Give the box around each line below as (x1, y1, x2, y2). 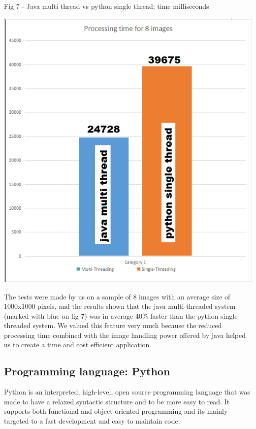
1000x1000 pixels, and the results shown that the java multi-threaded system (4, 301, 236, 311)
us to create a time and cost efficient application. (4, 339, 152, 350)
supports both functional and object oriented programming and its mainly (4, 406, 228, 416)
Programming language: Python (4, 363, 170, 379)
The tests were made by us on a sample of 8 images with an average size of (4, 291, 230, 301)
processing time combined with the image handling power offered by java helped (4, 330, 246, 340)
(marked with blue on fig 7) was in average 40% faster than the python (4, 310, 219, 321)
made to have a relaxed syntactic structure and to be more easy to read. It (4, 396, 230, 406)
